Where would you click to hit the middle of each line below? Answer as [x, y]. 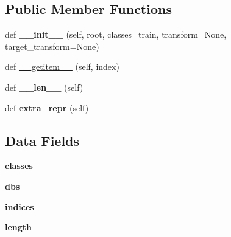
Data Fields [42, 140]
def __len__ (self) [44, 87]
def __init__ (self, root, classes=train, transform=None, [116, 34]
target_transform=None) [52, 46]
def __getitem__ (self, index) [62, 67]
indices [20, 206]
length [19, 227]
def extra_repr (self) [47, 107]
